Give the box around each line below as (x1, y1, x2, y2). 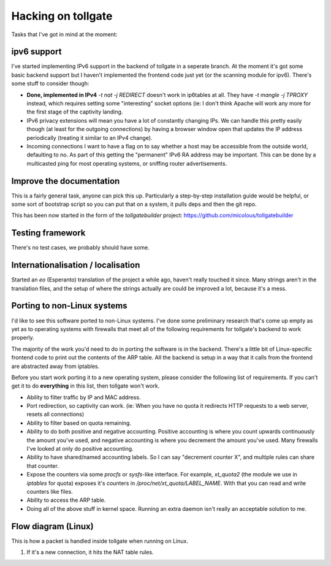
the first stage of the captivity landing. (26, 108, 123, 116)
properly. (11, 334, 34, 342)
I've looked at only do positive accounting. (26, 445, 134, 453)
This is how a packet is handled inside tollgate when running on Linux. (11, 537, 188, 545)
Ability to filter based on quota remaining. (26, 419, 132, 426)
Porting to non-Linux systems (11, 300, 128, 311)
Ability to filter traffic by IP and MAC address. (26, 393, 141, 401)
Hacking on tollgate (11, 9, 113, 23)
